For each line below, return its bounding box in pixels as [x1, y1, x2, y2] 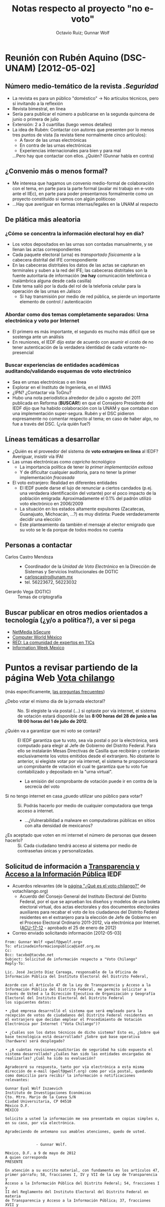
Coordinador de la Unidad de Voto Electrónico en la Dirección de [24, 563, 156, 569]
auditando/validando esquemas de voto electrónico [5, 368, 132, 375]
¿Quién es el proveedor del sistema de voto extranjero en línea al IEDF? [12, 448, 159, 454]
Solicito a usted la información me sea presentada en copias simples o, [5, 1116, 160, 1121]
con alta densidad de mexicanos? [24, 823, 93, 829]
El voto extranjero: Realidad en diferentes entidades [12, 480, 117, 486]
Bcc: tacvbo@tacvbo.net [5, 952, 54, 958]
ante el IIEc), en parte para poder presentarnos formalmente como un [12, 191, 154, 196]
